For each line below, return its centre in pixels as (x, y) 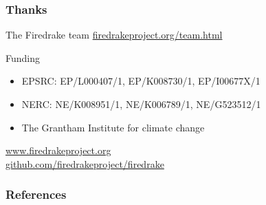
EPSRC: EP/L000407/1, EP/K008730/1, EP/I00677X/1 (141, 81)
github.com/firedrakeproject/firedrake (85, 163)
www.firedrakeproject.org (58, 150)
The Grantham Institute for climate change (113, 127)
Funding (23, 57)
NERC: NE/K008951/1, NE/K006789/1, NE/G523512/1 (141, 104)
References (36, 194)
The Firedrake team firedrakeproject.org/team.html (114, 35)
